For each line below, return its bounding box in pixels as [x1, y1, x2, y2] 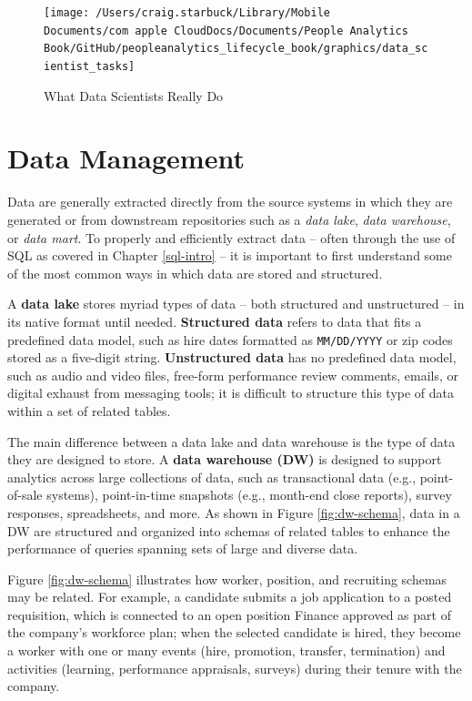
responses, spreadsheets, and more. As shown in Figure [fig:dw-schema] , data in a [7, 503, 460, 522]
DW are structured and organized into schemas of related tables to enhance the [7, 521, 450, 540]
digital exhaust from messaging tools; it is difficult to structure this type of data [7, 383, 455, 402]
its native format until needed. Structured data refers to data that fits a [7, 311, 422, 330]
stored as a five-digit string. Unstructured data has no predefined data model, [7, 348, 457, 367]
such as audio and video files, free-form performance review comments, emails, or [7, 365, 459, 384]
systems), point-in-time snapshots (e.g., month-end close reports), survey [46, 485, 452, 504]
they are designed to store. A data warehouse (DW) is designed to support [7, 450, 442, 469]
